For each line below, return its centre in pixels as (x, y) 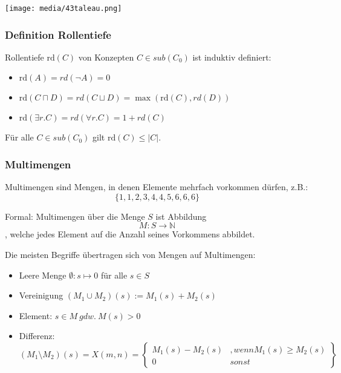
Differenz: (37, 336)
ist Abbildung (181, 216)
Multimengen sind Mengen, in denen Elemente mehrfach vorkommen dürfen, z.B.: (157, 187)
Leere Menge (43, 275)
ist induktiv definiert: (232, 57)
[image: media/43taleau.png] (63, 8)
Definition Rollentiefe (58, 34)
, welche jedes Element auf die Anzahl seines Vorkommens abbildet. (130, 234)
